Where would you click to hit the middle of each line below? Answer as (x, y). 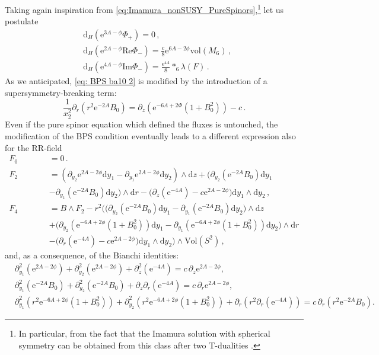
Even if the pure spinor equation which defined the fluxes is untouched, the (141, 124)
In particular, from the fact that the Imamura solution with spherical (144, 333)
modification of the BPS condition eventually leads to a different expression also (150, 135)
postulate (22, 21)
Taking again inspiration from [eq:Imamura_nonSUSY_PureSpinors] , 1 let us (144, 9)
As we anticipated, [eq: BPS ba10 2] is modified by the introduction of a (136, 81)
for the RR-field (34, 147)
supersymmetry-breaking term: (61, 92)
